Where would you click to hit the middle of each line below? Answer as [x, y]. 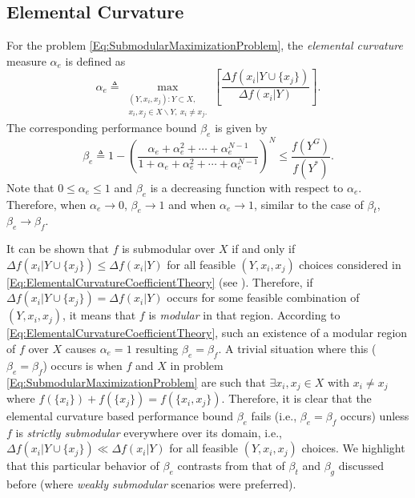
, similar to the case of [309, 204]
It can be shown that [58, 249]
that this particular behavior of [83, 466]
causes [81, 349]
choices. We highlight [353, 448]
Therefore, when [46, 204]
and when [192, 204]
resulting [157, 349]
